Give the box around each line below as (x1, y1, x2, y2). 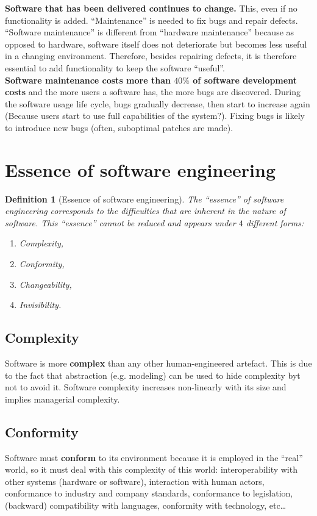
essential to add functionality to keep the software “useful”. (5, 61, 225, 74)
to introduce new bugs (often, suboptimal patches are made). (5, 121, 233, 134)
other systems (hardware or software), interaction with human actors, (5, 475, 265, 487)
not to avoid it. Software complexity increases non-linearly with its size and (5, 381, 287, 393)
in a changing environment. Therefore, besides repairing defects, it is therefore (5, 49, 297, 62)
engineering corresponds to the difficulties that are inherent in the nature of (5, 204, 286, 217)
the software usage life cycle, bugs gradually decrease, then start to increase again (5, 97, 310, 110)
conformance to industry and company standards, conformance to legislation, (5, 487, 293, 500)
